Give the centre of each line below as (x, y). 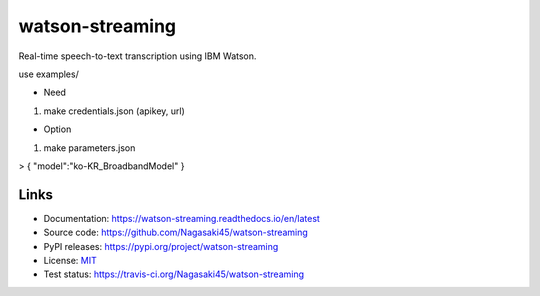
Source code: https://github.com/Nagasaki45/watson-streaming (176, 232)
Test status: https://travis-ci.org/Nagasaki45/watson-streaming (174, 274)
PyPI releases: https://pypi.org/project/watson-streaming (161, 246)
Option (57, 129)
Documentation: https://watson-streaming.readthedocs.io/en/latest (181, 218)
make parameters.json (89, 147)
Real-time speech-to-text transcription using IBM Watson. (137, 56)
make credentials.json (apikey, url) (114, 111)
